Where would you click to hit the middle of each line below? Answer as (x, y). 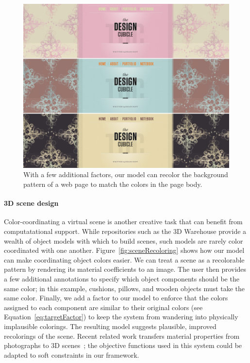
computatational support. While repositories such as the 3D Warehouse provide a (125, 231)
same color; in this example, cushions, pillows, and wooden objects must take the (124, 288)
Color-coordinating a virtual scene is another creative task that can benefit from (123, 222)
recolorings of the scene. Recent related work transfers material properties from (122, 336)
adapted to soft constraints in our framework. (72, 355)
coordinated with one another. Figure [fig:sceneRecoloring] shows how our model (124, 250)
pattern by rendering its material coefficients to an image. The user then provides (125, 269)
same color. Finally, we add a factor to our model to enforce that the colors (116, 298)
